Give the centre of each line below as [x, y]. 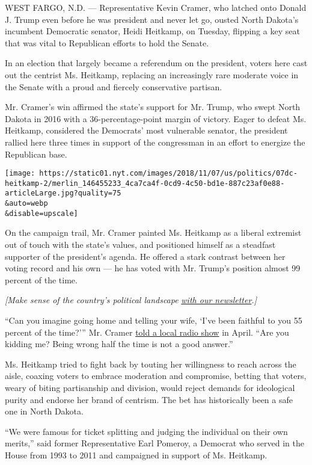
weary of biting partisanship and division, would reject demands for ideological [150, 387]
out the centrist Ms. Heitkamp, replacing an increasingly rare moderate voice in [152, 74]
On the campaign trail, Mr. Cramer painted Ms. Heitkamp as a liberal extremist [153, 232]
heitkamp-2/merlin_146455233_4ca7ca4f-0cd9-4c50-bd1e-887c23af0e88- [145, 183]
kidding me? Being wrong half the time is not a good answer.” [119, 344]
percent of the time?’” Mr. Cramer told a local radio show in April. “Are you [147, 332]
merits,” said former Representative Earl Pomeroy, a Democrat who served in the [154, 443]
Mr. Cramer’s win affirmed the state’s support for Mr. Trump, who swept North [153, 107]
